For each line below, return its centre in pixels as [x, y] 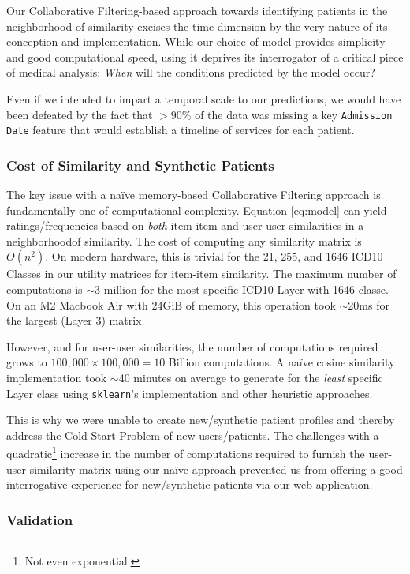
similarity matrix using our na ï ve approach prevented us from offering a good [216, 469]
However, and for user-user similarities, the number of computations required [192, 346]
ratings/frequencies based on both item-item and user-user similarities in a [185, 225]
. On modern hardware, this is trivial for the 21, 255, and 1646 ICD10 [214, 256]
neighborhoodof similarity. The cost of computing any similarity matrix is [184, 240]
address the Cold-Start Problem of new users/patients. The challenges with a [193, 435]
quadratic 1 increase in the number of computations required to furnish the [186, 452]
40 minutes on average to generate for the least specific [251, 378]
